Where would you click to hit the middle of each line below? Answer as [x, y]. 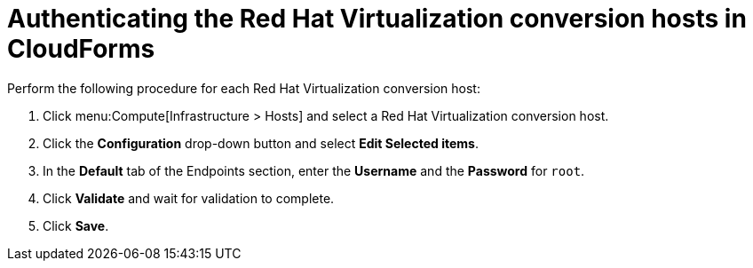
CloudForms [81, 49]
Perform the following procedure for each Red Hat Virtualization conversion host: [244, 88]
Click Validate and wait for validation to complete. [189, 198]
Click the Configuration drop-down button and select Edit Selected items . [261, 143]
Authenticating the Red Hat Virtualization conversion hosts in [377, 19]
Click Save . [76, 225]
